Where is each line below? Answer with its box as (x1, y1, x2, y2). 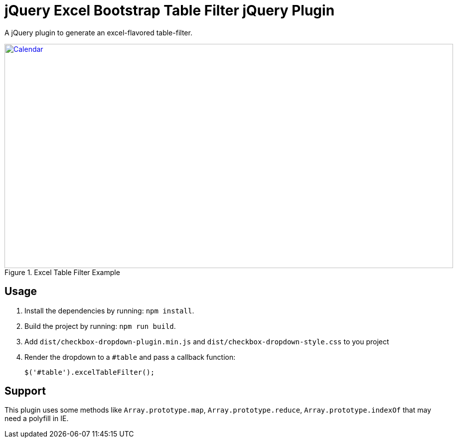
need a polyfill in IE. (4, 414, 69, 423)
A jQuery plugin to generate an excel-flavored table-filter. (4, 28, 192, 37)
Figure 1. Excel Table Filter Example (4, 268, 120, 277)
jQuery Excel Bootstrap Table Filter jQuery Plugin (4, 2, 335, 19)
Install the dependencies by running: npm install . (24, 306, 194, 315)
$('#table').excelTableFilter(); (24, 368, 155, 376)
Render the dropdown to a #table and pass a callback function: (24, 352, 236, 361)
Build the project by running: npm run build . (24, 321, 176, 330)
